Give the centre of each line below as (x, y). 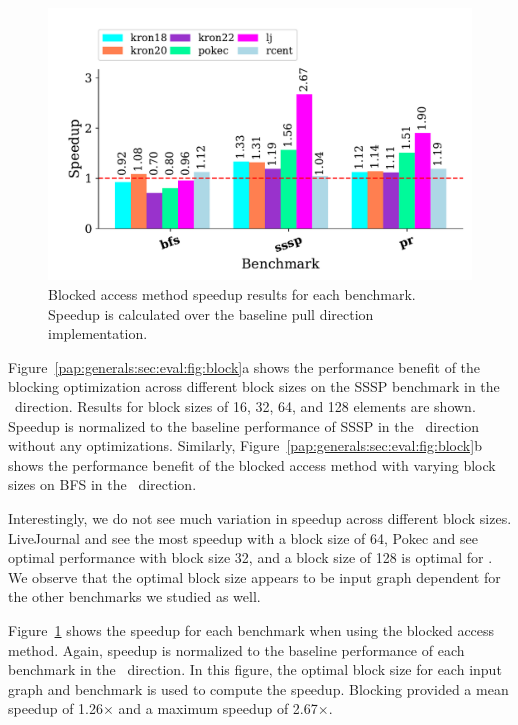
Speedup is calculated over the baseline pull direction (211, 313)
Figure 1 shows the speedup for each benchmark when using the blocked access (251, 629)
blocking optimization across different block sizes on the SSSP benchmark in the (254, 386)
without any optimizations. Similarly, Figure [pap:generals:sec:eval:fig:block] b (245, 445)
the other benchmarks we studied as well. (134, 596)
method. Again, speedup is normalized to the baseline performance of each (236, 649)
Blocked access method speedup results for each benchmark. (232, 294)
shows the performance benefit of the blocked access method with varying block (252, 464)
